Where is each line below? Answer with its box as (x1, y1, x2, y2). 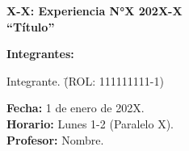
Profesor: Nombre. (6, 131, 104, 148)
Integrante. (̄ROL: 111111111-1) (6, 72, 164, 89)
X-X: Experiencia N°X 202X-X (6, 2, 183, 19)
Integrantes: (6, 45, 74, 62)
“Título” (6, 18, 55, 35)
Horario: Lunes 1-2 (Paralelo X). (6, 115, 174, 132)
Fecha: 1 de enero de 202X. (6, 99, 145, 116)
